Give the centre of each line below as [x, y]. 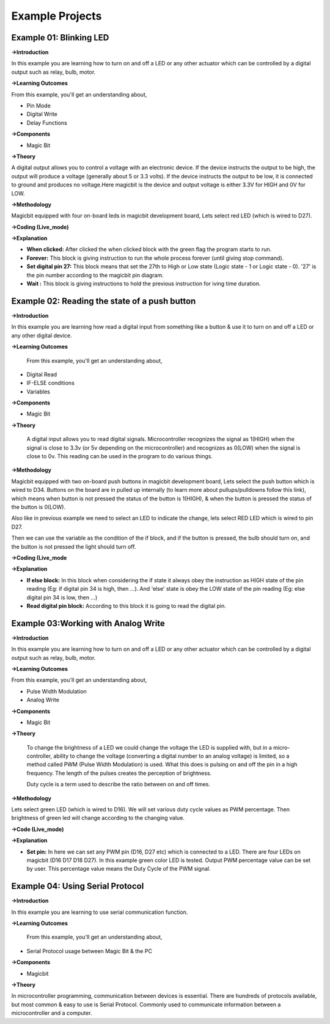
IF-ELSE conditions [50, 383]
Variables [38, 392]
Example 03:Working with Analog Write [88, 623]
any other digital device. [42, 335]
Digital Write [42, 114]
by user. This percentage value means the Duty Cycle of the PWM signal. [119, 869]
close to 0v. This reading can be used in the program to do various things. [120, 456]
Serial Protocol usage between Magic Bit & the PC [90, 951]
